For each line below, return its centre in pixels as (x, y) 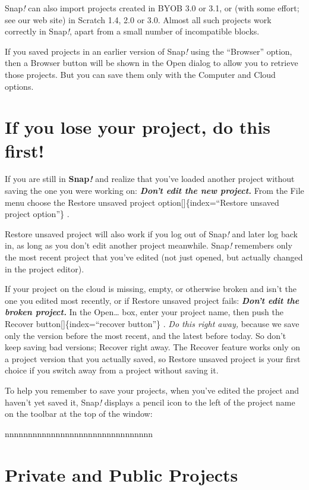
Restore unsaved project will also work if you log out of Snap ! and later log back (151, 233)
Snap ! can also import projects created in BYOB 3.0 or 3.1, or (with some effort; (152, 8)
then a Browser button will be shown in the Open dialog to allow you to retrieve (152, 63)
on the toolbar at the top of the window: (79, 414)
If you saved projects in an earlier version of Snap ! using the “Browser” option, (149, 51)
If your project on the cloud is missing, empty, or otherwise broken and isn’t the (151, 289)
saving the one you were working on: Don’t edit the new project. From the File (154, 191)
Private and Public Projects (122, 474)
